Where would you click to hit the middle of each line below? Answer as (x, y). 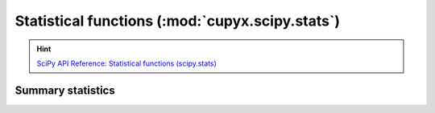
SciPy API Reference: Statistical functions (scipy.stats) (127, 63)
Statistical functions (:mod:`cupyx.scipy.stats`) (178, 21)
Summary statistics (65, 90)
